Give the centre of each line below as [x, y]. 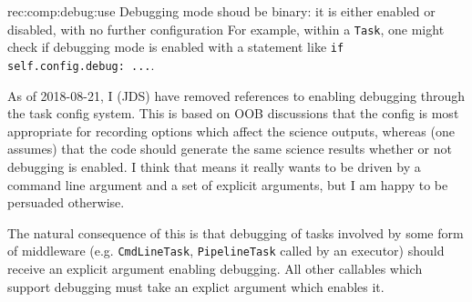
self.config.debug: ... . [81, 64]
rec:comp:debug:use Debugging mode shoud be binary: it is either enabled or [221, 11]
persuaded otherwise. [66, 202]
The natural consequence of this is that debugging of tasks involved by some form [236, 232]
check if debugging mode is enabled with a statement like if [176, 47]
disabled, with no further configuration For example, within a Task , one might [226, 29]
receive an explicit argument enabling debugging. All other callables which [215, 268]
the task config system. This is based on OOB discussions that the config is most [233, 113]
